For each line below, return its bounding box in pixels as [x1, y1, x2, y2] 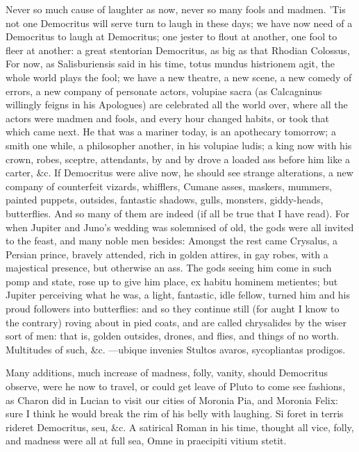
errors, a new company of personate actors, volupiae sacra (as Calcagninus [6, 83, 322, 98]
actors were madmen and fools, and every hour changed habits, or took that [6, 110, 329, 125]
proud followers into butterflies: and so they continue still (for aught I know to [6, 301, 340, 316]
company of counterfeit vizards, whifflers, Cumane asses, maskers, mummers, [6, 178, 333, 193]
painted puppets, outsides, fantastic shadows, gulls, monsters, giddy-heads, [6, 192, 324, 207]
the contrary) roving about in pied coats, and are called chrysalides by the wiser [6, 315, 347, 329]
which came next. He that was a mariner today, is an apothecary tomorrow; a [6, 124, 336, 139]
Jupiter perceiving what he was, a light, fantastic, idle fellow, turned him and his [6, 287, 351, 302]
